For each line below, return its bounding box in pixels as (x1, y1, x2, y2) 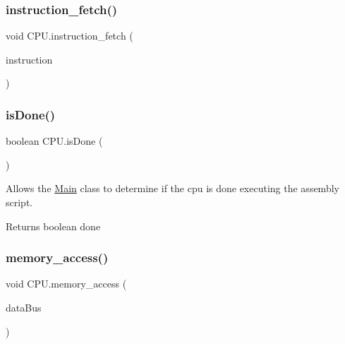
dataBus (6, 300, 42, 314)
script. (6, 195, 33, 209)
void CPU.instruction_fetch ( (6, 28, 133, 43)
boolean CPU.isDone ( (6, 134, 103, 148)
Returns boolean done (6, 218, 101, 233)
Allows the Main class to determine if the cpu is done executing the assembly (6, 181, 339, 196)
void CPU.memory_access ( (6, 276, 127, 291)
